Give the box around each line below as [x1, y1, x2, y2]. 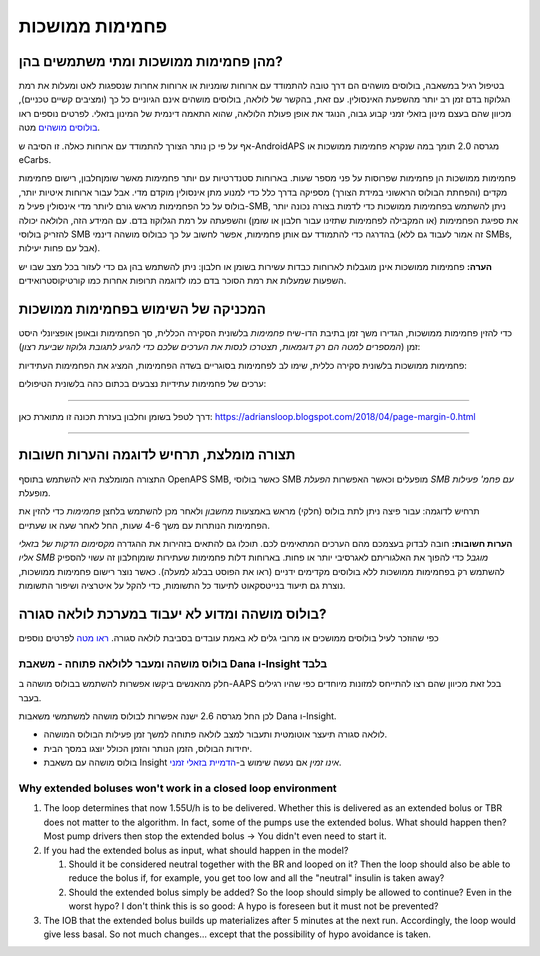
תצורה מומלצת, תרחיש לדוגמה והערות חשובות [18, 446, 296, 464]
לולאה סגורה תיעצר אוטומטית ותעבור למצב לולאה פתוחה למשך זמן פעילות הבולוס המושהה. [43, 728, 388, 740]
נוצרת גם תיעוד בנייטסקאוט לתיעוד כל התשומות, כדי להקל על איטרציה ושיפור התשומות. [18, 580, 346, 592]
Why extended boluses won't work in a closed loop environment [18, 781, 337, 795]
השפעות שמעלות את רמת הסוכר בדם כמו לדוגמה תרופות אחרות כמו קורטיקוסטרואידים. [18, 275, 347, 287]
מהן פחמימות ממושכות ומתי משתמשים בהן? [18, 53, 284, 70]
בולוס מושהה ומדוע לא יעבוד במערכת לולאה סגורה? [18, 606, 327, 623]
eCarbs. [18, 154, 52, 166]
